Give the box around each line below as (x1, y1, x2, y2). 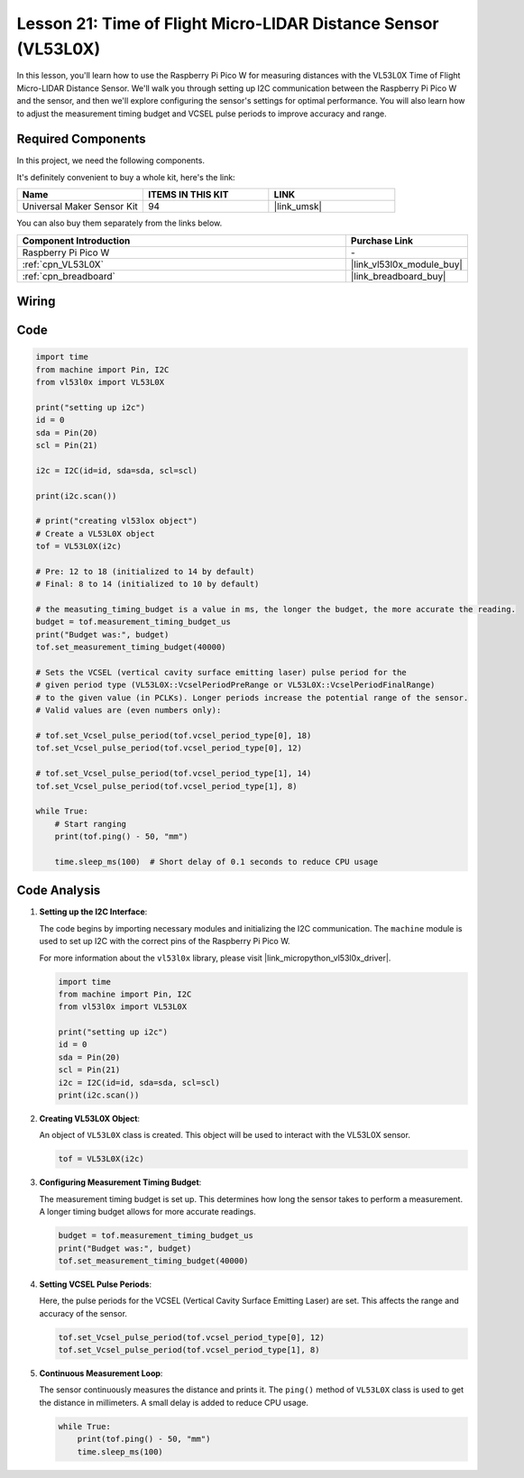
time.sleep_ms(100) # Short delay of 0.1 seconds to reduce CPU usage (54, 857, 379, 867)
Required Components (16, 132, 146, 147)
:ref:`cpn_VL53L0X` (22, 258, 104, 271)
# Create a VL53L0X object (35, 528, 155, 538)
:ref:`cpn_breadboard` (22, 270, 116, 282)
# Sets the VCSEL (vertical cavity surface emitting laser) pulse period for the (35, 667, 408, 677)
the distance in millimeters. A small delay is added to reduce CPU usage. (39, 1397, 308, 1408)
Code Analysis (16, 883, 101, 898)
